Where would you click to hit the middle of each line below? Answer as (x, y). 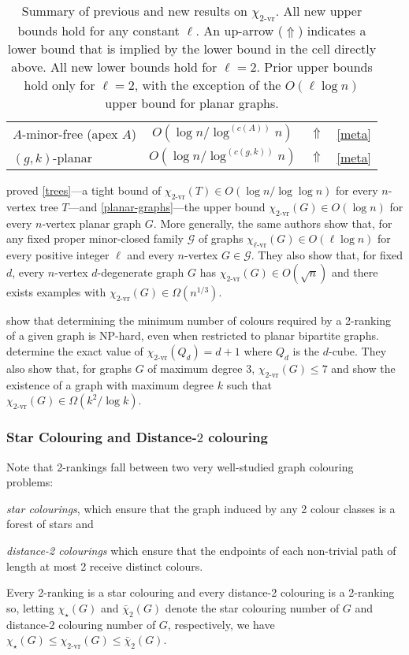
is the (306, 350)
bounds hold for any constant (99, 31)
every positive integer (58, 255)
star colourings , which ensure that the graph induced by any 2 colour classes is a (201, 508)
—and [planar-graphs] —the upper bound (167, 206)
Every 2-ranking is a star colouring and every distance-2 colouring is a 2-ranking (201, 592)
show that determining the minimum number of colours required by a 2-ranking (199, 320)
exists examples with (56, 291)
